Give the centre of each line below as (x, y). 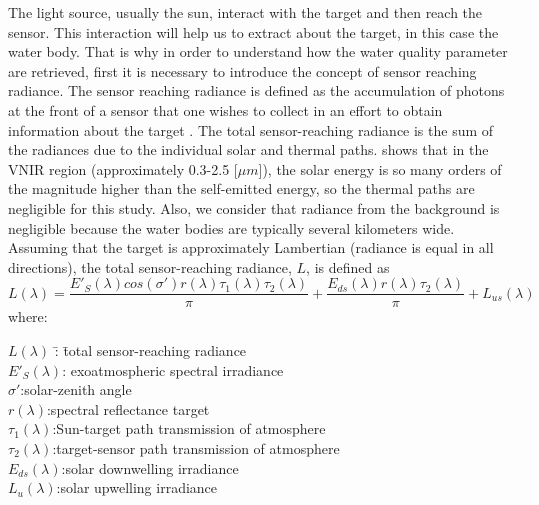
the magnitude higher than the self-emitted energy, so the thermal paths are (241, 188)
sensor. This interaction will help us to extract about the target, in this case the (253, 31)
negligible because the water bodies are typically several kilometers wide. (231, 227)
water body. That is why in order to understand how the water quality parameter (258, 51)
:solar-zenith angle (76, 389)
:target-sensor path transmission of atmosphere (196, 447)
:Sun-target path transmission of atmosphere (189, 428)
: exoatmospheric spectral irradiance (173, 369)
